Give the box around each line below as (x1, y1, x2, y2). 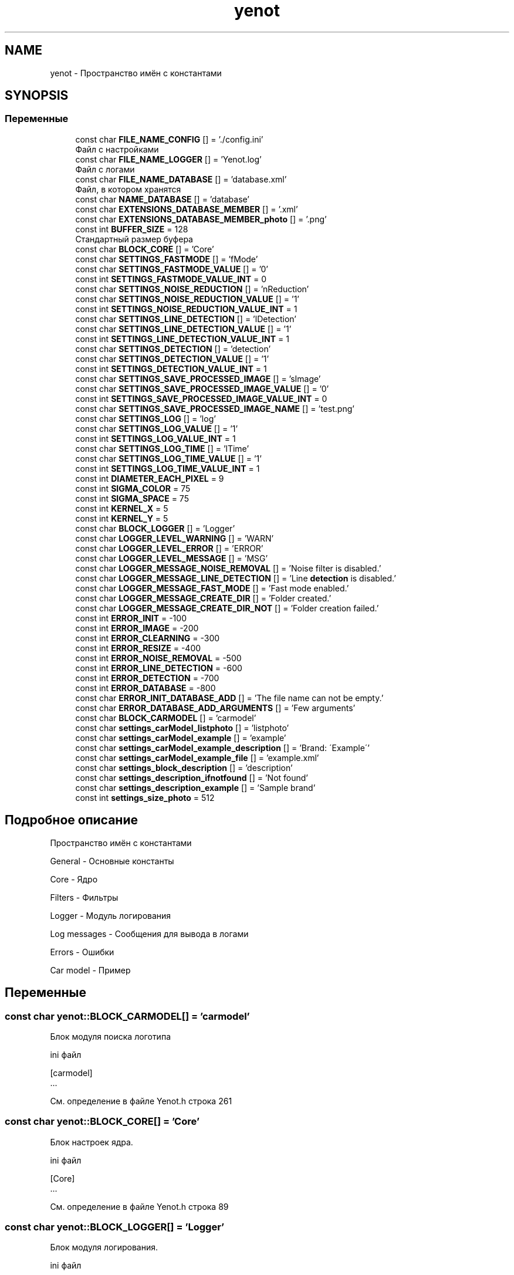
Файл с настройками (75, 144, 159, 154)
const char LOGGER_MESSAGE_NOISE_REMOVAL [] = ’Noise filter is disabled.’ (75, 563, 381, 573)
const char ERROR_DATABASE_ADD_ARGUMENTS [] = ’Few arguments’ (75, 702, 356, 713)
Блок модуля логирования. (50, 1242, 158, 1253)
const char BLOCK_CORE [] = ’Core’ (75, 243, 214, 254)
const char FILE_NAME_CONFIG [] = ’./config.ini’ (75, 134, 263, 144)
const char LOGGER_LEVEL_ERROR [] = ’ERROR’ (75, 543, 263, 553)
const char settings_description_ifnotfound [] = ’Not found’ (75, 772, 308, 783)
